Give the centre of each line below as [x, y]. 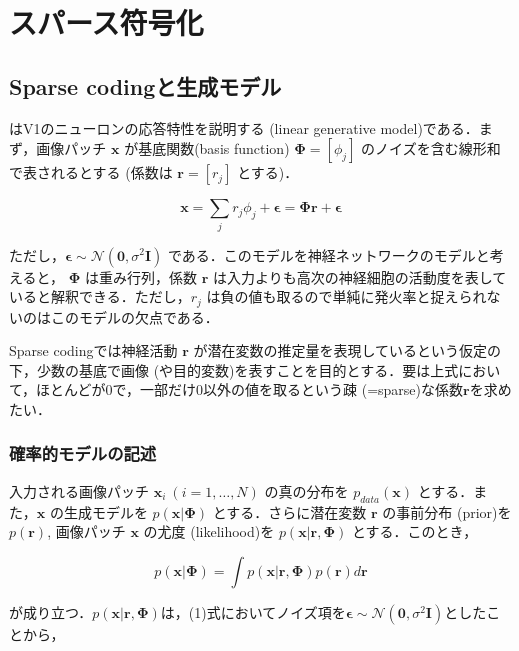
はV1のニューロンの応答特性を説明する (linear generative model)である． [244, 127]
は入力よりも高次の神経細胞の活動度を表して [359, 276]
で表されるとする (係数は [91, 172]
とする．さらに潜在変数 [289, 511]
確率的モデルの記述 [83, 453]
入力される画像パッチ [79, 490]
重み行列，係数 [147, 276]
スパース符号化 [106, 22]
